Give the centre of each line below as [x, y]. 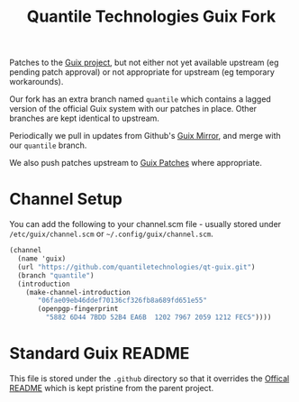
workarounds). [36, 82]
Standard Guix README [100, 354]
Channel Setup [66, 199]
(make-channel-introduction [78, 292]
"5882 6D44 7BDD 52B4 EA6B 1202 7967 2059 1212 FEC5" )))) [159, 317]
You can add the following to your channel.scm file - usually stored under [145, 224]
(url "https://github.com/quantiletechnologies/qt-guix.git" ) [136, 267]
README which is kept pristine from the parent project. [112, 388]
